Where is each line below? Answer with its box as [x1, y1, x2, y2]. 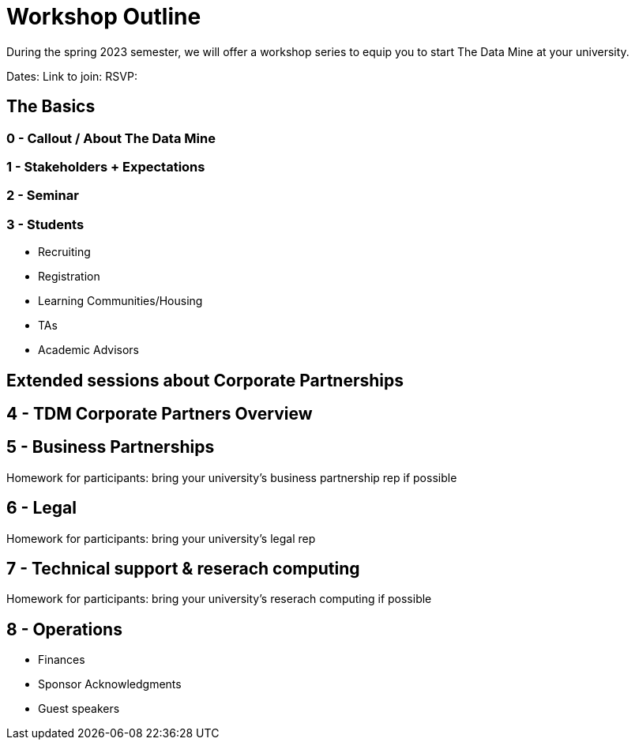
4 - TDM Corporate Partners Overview [6, 403, 313, 424]
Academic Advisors [38, 343, 139, 357]
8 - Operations [6, 619, 122, 639]
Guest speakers [38, 702, 120, 716]
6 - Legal [6, 498, 77, 518]
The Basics [6, 96, 96, 117]
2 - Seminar [6, 187, 79, 204]
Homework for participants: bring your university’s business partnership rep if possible [6, 470, 457, 484]
